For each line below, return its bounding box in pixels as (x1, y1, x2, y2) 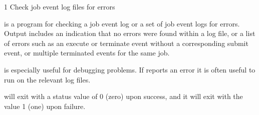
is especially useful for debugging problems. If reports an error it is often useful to (4, 64, 255, 74)
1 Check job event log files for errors (4, 1, 115, 11)
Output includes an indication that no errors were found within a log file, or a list (4, 28, 255, 38)
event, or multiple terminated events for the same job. (4, 47, 170, 58)
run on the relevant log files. (4, 74, 91, 84)
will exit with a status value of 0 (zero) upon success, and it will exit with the (4, 91, 243, 101)
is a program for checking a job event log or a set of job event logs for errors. (4, 18, 240, 28)
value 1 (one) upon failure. (4, 100, 86, 111)
